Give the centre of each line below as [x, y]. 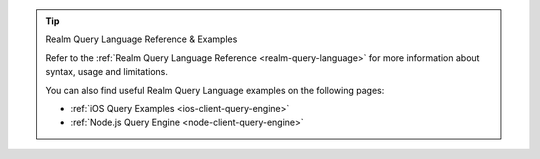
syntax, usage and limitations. [107, 72]
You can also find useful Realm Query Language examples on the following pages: [215, 90]
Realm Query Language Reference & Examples [141, 39]
